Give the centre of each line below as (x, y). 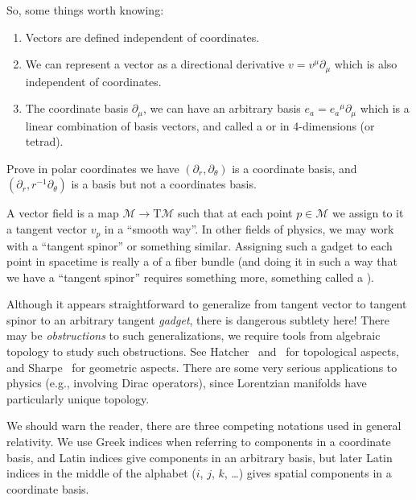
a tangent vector (47, 229)
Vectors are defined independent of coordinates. (142, 37)
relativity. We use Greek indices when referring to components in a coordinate (199, 442)
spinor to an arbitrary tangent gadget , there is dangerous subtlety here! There (198, 319)
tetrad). (44, 141)
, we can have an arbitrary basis (222, 108)
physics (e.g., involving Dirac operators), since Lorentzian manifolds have (187, 383)
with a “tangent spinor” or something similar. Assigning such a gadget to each (200, 245)
